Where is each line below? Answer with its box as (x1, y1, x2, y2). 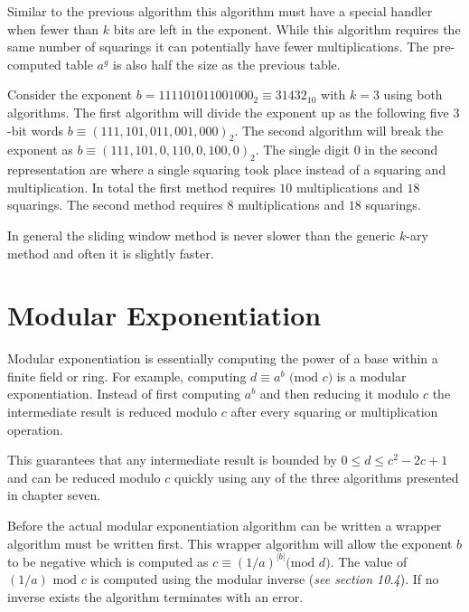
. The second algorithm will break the (234, 120, 444, 139)
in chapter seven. (7, 485, 101, 504)
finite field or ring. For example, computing (7, 366, 247, 385)
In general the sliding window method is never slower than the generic (7, 225, 396, 244)
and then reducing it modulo (259, 384, 419, 403)
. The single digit (255, 140, 351, 159)
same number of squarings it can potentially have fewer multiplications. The (7, 37, 429, 56)
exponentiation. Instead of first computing (7, 384, 241, 403)
